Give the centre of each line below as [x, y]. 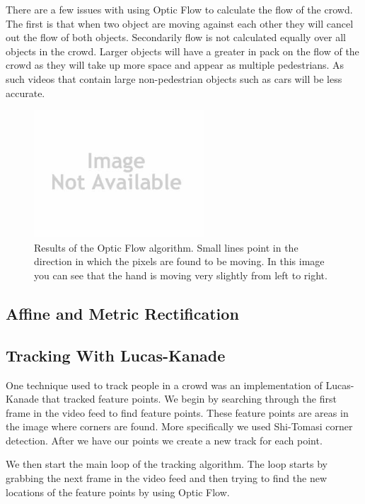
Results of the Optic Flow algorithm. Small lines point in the [166, 247]
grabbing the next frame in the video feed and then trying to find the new [166, 478]
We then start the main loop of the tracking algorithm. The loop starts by [167, 464]
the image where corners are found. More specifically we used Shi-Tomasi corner [179, 426]
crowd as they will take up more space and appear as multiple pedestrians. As [175, 65]
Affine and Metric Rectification [122, 313]
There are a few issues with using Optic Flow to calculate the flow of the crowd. [179, 9]
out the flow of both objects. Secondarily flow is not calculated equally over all [176, 37]
